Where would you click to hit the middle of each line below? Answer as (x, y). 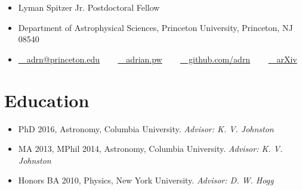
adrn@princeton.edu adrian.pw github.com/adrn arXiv (162, 59)
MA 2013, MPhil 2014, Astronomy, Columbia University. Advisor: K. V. (150, 149)
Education (47, 100)
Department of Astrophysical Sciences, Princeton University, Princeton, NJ (155, 27)
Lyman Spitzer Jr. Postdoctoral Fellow (89, 7)
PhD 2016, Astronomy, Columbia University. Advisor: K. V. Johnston (146, 128)
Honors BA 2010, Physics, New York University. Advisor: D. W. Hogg (146, 180)
